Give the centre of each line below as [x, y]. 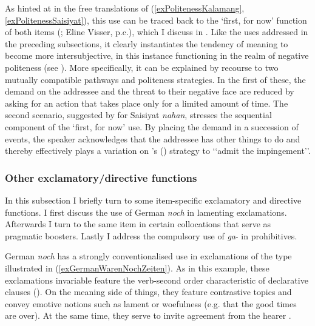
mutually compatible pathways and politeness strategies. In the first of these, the [155, 79]
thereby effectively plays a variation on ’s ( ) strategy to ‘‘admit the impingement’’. [158, 151]
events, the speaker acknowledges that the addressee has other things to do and [153, 138]
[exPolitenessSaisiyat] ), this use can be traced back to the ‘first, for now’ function [156, 20]
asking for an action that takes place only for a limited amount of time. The [147, 103]
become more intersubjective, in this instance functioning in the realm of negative [157, 55]
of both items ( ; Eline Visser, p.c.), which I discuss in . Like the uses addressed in [157, 32]
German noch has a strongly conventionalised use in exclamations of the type [148, 256]
